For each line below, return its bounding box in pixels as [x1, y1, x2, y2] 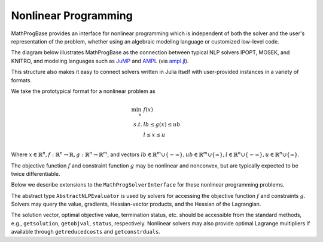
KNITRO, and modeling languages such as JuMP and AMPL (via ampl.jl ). [11, 57, 189, 64]
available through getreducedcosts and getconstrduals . [11, 228, 161, 235]
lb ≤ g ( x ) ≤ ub [143, 121, 181, 128]
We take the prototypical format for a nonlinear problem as [11, 87, 156, 95]
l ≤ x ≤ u [143, 132, 166, 138]
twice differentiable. [11, 170, 60, 177]
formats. [11, 76, 32, 83]
